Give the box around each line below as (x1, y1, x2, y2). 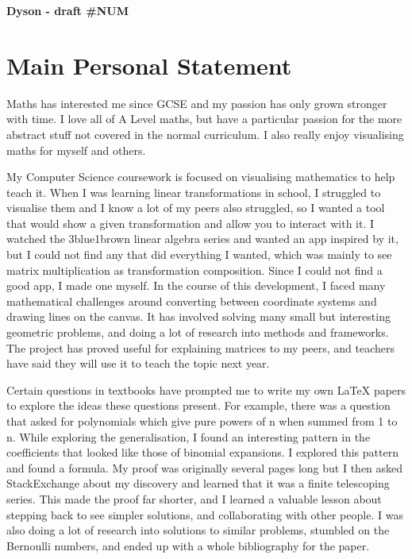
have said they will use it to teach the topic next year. (6, 355, 270, 372)
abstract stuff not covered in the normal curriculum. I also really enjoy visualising (6, 125, 404, 142)
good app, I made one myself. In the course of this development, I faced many (6, 277, 386, 294)
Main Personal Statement (6, 48, 292, 81)
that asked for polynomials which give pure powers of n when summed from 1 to (6, 413, 398, 429)
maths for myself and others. (6, 141, 146, 158)
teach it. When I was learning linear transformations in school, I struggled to (6, 183, 381, 200)
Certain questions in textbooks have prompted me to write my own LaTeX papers (6, 381, 406, 398)
